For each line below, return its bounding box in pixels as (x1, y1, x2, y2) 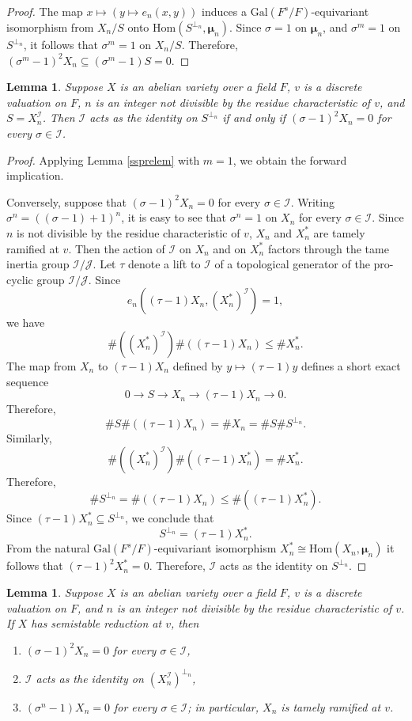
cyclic (6, 271, 33, 287)
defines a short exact (300, 357, 401, 374)
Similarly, (6, 430, 52, 446)
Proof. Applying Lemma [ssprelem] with (6, 151, 200, 168)
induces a (202, 3, 247, 19)
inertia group (6, 256, 70, 272)
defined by (172, 357, 223, 374)
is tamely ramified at (281, 698, 381, 715)
